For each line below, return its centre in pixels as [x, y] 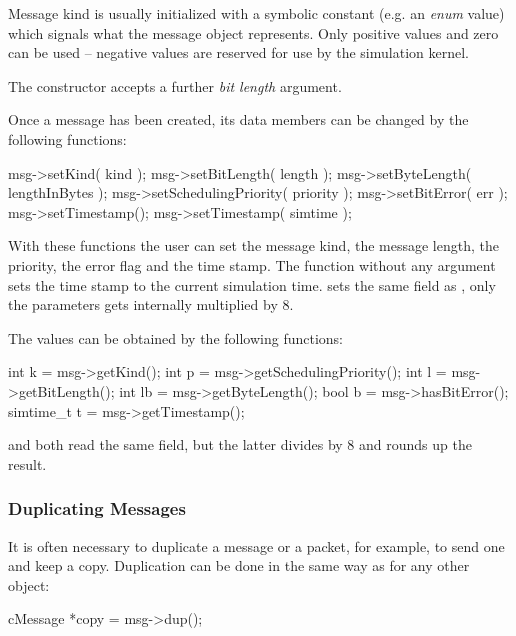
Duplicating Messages [97, 508]
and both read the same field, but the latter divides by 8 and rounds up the [240, 444]
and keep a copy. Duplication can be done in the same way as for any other [239, 565]
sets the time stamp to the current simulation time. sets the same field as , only [252, 284]
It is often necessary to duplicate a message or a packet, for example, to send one [256, 545]
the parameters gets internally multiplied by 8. [151, 304]
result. [27, 463]
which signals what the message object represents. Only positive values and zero [253, 32]
